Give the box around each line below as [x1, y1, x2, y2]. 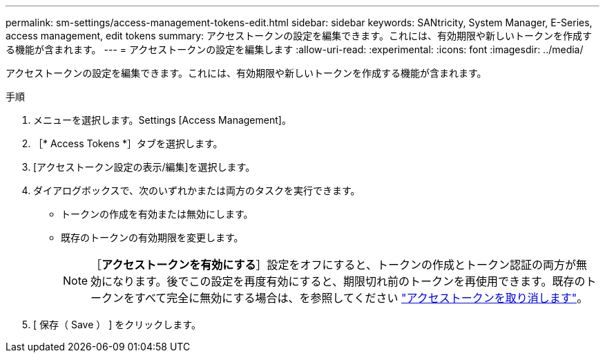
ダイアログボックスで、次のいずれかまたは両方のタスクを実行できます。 [33, 185, 361, 196]
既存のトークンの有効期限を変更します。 [61, 232, 244, 243]
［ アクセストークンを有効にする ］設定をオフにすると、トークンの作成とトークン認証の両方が [90, 258, 576, 272]
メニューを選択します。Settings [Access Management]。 [33, 114, 291, 126]
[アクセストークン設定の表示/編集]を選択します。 [33, 161, 256, 173]
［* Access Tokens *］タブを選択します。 [33, 138, 223, 149]
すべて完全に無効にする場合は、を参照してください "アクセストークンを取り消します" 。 [135, 291, 588, 305]
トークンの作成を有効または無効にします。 [61, 208, 253, 220]
